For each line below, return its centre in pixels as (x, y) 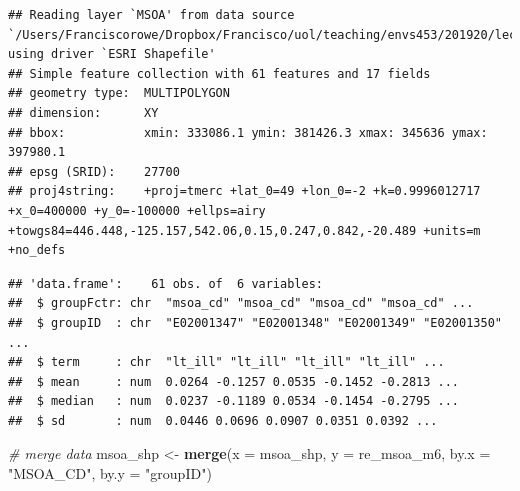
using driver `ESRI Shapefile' (112, 54)
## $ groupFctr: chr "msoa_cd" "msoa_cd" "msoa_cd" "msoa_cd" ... (241, 303)
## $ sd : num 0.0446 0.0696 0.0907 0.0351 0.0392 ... (223, 420)
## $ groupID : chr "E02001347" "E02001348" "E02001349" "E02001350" (255, 322)
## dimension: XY (83, 112)
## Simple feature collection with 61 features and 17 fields (219, 73)
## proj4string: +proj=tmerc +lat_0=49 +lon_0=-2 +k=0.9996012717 (244, 191)
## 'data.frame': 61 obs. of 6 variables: (165, 283)
